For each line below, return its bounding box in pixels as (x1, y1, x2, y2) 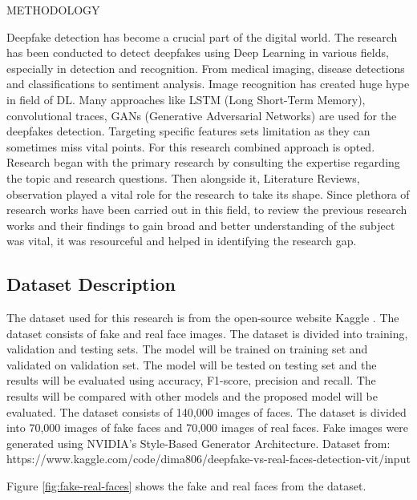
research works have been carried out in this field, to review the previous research (6, 201, 407, 218)
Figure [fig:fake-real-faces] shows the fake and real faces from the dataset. (6, 478, 366, 494)
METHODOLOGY (6, 2, 100, 18)
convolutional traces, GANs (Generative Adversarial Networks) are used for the (6, 107, 397, 123)
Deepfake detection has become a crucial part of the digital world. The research (6, 28, 398, 45)
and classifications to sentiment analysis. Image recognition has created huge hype (6, 75, 410, 92)
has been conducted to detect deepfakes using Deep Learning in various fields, (6, 44, 389, 61)
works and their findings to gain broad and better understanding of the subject (6, 216, 395, 233)
